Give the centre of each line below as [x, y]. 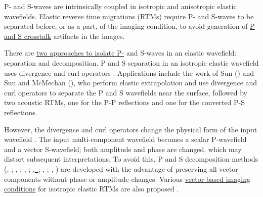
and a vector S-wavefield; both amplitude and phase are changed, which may [123, 149]
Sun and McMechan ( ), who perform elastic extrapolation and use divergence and [131, 83]
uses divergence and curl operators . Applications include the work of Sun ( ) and [129, 72]
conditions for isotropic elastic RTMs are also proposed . [92, 189]
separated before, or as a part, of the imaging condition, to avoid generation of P [129, 26]
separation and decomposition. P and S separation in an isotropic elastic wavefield [131, 62]
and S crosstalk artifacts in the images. [64, 36]
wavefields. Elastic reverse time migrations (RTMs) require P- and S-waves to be [129, 16]
